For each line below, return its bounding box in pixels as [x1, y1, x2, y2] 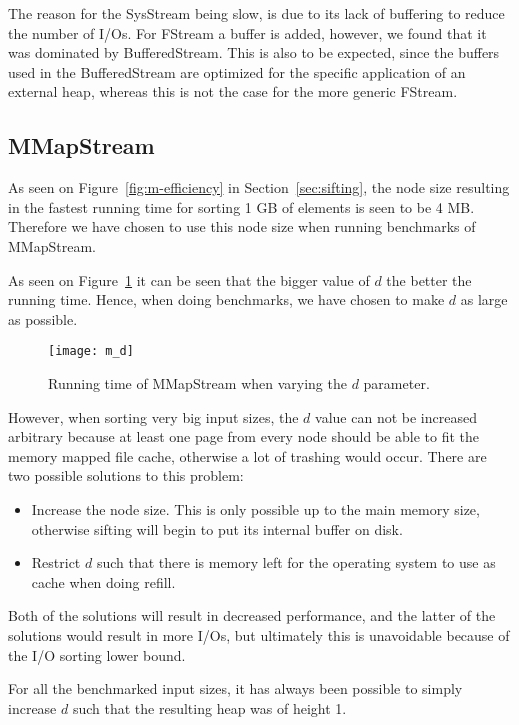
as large [460, 289, 508, 310]
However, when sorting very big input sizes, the [8, 406, 299, 427]
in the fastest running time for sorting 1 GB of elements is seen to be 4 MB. [8, 196, 475, 217]
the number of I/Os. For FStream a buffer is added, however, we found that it [8, 22, 487, 43]
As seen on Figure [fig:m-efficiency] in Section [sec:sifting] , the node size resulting [8, 177, 510, 198]
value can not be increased [315, 406, 477, 427]
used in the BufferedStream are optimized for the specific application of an [8, 61, 466, 82]
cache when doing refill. [31, 571, 176, 592]
